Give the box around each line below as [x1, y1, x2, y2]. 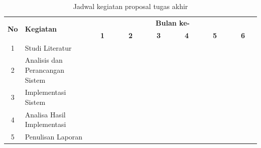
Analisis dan [25, 55, 63, 65]
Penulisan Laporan [25, 131, 83, 142]
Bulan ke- [156, 17, 190, 28]
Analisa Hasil [25, 109, 66, 119]
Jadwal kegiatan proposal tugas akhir [73, 1, 188, 11]
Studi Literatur [25, 42, 72, 53]
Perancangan [25, 64, 65, 75]
